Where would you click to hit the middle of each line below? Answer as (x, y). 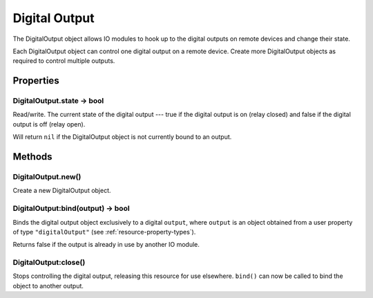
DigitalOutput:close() (49, 263)
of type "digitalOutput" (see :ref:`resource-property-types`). (104, 232)
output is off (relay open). (49, 124)
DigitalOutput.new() (47, 177)
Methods (32, 157)
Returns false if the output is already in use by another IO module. (106, 245)
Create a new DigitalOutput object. (62, 191)
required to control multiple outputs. (64, 61)
